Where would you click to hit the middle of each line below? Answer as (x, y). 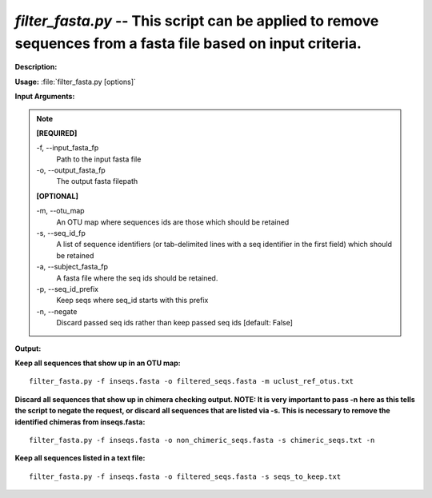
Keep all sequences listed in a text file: (80, 458)
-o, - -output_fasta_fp (71, 170)
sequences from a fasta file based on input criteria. (188, 43)
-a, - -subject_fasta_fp (72, 267)
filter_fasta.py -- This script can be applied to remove (197, 21)
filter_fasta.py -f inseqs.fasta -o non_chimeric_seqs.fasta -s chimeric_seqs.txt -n (202, 440)
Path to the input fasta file (99, 159)
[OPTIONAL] (58, 196)
